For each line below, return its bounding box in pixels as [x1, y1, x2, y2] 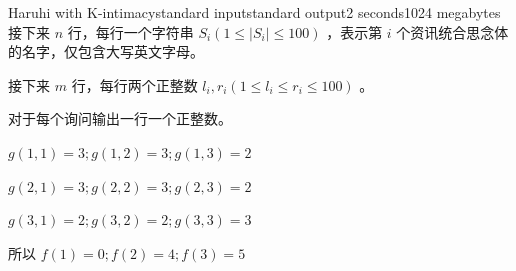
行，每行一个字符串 [67, 21, 194, 42]
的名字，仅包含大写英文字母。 [8, 41, 204, 62]
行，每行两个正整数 [71, 74, 198, 95]
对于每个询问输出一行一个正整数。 [8, 108, 232, 129]
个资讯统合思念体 [396, 21, 509, 42]
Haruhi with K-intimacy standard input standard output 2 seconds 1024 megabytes [8, 2, 501, 22]
